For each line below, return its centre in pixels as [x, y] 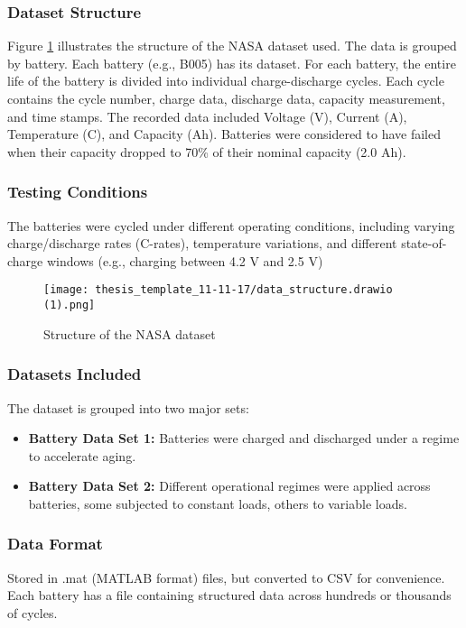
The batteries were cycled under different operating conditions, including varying [231, 225]
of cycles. [33, 612]
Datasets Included [75, 374]
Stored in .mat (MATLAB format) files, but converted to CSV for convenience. [226, 577]
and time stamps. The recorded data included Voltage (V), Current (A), [207, 116]
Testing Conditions [78, 192]
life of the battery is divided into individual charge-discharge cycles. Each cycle [226, 81]
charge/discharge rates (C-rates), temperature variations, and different [202, 243]
